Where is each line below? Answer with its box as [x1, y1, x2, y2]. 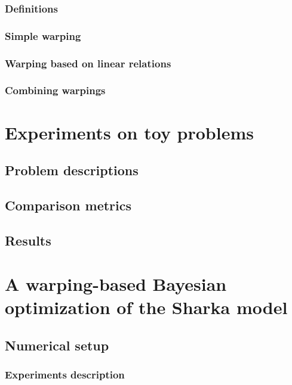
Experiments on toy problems [5, 120, 254, 144]
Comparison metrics [5, 195, 132, 214]
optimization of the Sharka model [5, 295, 288, 319]
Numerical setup [5, 336, 109, 355]
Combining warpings [5, 83, 106, 98]
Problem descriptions [5, 161, 139, 179]
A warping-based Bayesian [5, 272, 227, 296]
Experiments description [5, 367, 125, 382]
